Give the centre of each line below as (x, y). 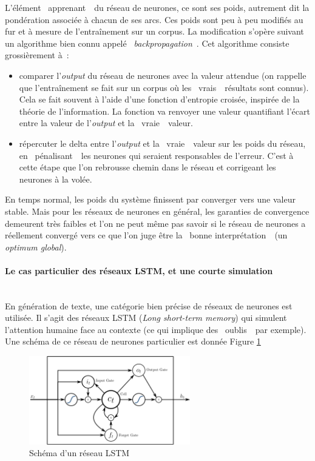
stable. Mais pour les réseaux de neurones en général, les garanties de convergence (157, 211)
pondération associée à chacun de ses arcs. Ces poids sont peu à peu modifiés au (154, 19)
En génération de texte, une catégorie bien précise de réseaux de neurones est (149, 305)
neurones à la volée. (56, 179)
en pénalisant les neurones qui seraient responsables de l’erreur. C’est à (156, 155)
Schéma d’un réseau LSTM (80, 453)
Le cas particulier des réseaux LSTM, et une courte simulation (139, 270)
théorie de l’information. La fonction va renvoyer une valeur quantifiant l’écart (164, 111)
